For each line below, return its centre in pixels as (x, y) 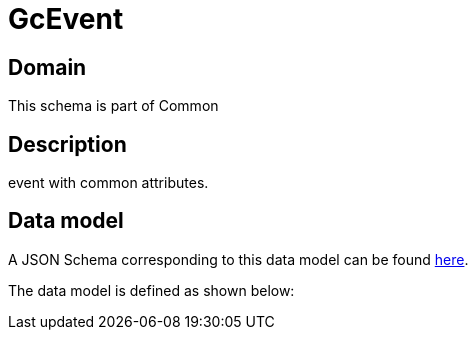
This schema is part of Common (113, 106)
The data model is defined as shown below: (151, 290)
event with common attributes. (108, 183)
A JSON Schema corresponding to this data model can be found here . (238, 259)
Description (67, 144)
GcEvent (66, 19)
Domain (47, 67)
